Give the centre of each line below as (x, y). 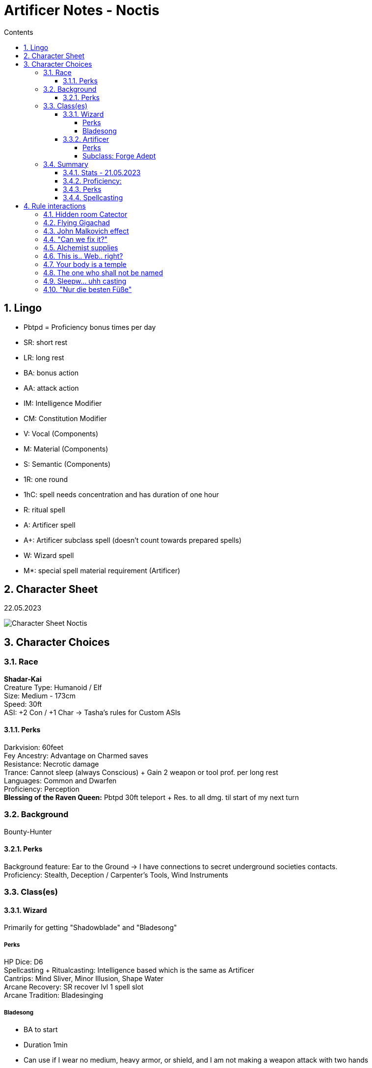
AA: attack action (51, 388)
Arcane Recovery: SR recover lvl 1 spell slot (74, 987)
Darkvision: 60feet (34, 747)
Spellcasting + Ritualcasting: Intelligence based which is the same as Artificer (129, 970)
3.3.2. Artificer (86, 139)
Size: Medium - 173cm (40, 695)
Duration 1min (46, 1045)
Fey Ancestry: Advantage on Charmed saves (76, 755)
